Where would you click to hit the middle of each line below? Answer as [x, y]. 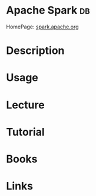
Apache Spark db [48, 10]
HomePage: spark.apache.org [42, 27]
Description [35, 51]
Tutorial [26, 132]
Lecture [26, 105]
